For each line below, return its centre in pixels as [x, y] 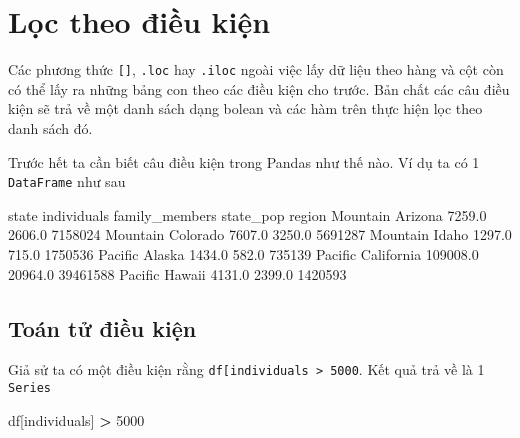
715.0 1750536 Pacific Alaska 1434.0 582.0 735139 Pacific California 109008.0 [243, 254]
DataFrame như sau [67, 181]
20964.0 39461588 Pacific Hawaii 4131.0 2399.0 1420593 [177, 273]
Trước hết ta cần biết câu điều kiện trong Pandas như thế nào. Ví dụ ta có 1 [244, 161]
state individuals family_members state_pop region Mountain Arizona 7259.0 [247, 214]
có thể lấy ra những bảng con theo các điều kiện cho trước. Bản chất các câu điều [259, 88]
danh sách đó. [50, 127]
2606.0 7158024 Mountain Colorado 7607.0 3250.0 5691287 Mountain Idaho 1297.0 [260, 234]
